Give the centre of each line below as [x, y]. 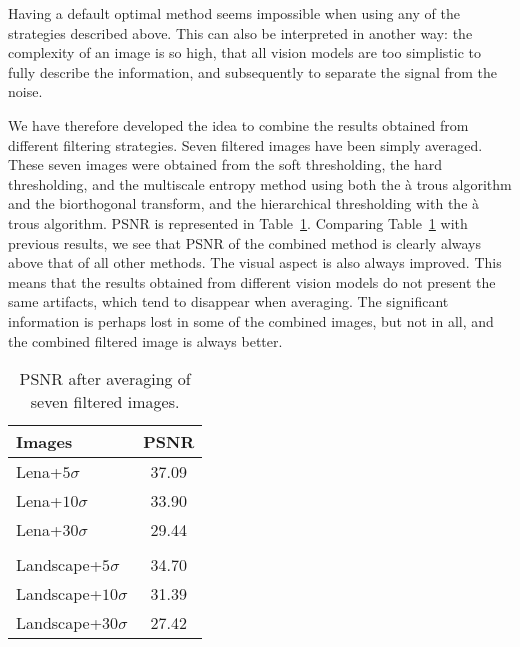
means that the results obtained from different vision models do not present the [252, 281]
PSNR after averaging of [105, 379]
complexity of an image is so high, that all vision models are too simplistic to [244, 52]
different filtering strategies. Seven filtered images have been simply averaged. [245, 144]
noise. [25, 91]
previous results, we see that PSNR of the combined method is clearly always [245, 242]
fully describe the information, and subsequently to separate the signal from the [253, 71]
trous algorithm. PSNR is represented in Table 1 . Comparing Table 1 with [238, 222]
